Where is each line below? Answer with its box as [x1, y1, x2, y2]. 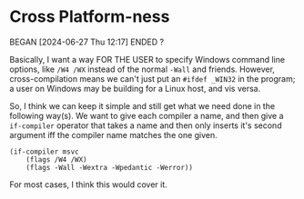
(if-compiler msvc [9, 147, 79, 156]
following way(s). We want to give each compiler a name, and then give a [9, 110, 284, 121]
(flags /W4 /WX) [25, 154, 88, 164]
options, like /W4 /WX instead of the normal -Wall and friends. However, [9, 64, 276, 75]
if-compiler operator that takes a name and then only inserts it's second [9, 120, 282, 131]
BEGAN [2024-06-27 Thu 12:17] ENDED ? [9, 36, 165, 47]
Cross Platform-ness [9, 6, 170, 27]
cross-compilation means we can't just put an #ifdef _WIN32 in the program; [9, 73, 296, 84]
